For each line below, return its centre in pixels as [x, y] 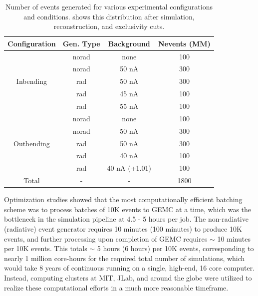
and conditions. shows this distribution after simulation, [109, 16]
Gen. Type [81, 43]
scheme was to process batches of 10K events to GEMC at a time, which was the [128, 209]
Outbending [32, 143]
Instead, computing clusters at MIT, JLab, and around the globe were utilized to [128, 277]
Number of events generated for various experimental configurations [109, 6]
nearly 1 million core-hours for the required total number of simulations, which [125, 258]
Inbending [31, 81]
